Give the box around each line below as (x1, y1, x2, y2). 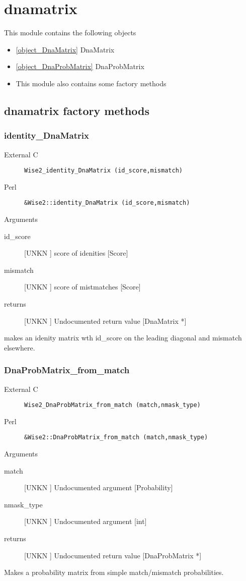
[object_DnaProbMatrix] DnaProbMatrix (16, 61, 144, 72)
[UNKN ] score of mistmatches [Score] (24, 281, 141, 292)
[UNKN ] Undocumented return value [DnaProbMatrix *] (24, 550, 202, 560)
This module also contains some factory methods (16, 78, 167, 88)
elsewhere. (4, 342, 35, 353)
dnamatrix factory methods (4, 102, 150, 118)
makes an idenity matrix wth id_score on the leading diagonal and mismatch (4, 332, 242, 343)
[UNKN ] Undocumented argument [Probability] (24, 482, 173, 493)
